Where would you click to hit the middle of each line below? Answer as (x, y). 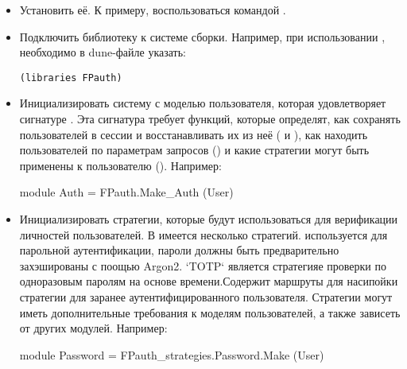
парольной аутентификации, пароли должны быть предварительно (179, 250)
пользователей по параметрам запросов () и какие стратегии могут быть (194, 150)
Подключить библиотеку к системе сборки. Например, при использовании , (202, 36)
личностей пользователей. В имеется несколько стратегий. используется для (203, 234)
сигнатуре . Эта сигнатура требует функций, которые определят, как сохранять (210, 119)
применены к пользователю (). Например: (120, 165)
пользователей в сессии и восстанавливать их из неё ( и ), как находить (194, 134)
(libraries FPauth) (71, 78)
